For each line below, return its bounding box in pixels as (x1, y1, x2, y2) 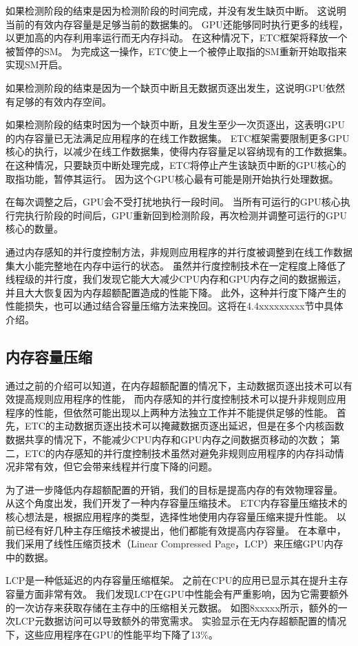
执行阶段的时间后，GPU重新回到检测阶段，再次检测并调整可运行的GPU (24, 208, 348, 222)
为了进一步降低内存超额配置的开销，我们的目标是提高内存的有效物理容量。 (6, 482, 343, 496)
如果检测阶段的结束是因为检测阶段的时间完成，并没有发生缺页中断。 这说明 (6, 3, 346, 17)
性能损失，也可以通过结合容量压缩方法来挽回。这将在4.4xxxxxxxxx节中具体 (6, 299, 344, 313)
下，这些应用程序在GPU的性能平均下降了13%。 (6, 627, 218, 641)
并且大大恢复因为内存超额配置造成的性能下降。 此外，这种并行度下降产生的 (6, 285, 346, 299)
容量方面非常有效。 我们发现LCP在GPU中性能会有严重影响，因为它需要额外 (6, 586, 349, 600)
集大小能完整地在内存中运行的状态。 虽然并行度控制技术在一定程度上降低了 (6, 258, 346, 272)
